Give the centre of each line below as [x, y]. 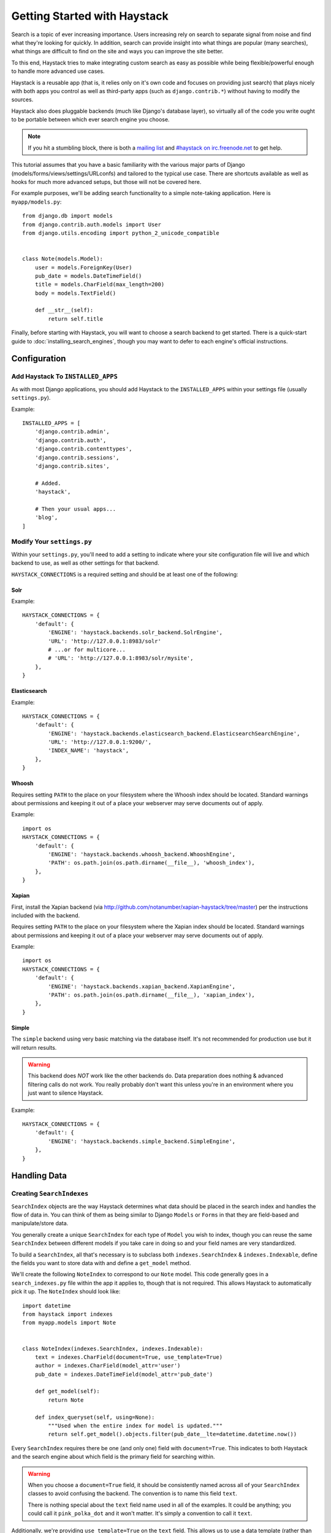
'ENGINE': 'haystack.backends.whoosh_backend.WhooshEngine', [142, 854]
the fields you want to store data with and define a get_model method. [101, 1263]
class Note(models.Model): [63, 259]
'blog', [46, 518]
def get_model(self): [67, 1391]
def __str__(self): [64, 310]
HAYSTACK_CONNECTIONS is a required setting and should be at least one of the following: [125, 574]
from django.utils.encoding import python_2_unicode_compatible [121, 233]
